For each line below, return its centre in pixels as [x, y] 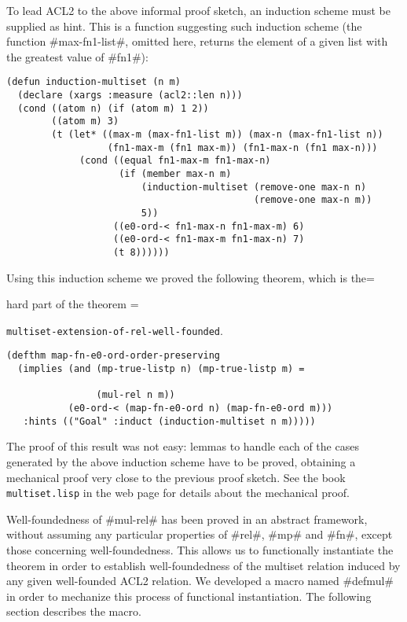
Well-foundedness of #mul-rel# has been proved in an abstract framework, [187, 519]
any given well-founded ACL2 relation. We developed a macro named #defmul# [200, 581]
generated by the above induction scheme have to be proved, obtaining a [181, 461]
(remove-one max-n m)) [313, 200]
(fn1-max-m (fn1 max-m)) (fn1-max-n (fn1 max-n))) [242, 147]
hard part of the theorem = [73, 304]
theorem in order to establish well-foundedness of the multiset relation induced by [203, 565]
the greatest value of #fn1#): [77, 56]
